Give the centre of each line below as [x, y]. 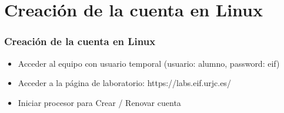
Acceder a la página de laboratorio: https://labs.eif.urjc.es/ [124, 83]
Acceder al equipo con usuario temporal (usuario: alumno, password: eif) [149, 63]
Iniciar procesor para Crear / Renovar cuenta [99, 102]
